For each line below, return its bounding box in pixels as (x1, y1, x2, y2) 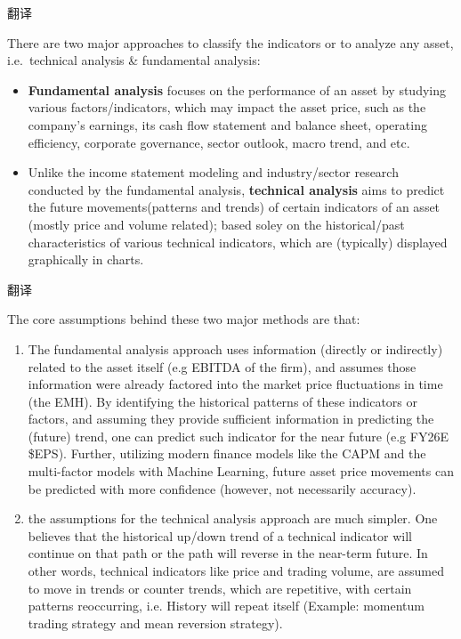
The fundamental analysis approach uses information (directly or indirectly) (28, 339, 443, 358)
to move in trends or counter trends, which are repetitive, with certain (28, 578, 412, 597)
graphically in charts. (28, 250, 144, 269)
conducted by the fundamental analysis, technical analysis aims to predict (28, 180, 445, 198)
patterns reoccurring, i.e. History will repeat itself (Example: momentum (28, 596, 425, 615)
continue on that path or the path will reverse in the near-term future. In (28, 544, 428, 562)
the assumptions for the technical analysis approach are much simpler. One (28, 509, 438, 528)
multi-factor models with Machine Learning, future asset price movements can (28, 462, 454, 481)
